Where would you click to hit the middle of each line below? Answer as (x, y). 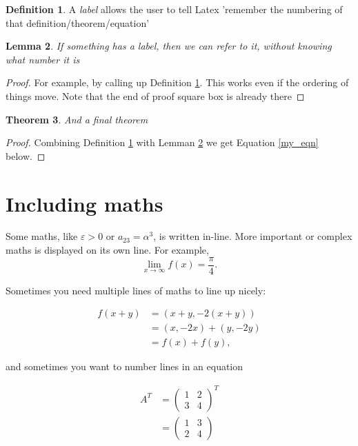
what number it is (43, 59)
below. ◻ (26, 155)
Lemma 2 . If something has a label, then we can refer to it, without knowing (169, 46)
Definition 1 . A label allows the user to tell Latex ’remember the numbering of (174, 9)
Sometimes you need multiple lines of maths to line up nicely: (136, 290)
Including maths (84, 203)
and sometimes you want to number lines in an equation (125, 366)
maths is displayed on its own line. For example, (107, 250)
